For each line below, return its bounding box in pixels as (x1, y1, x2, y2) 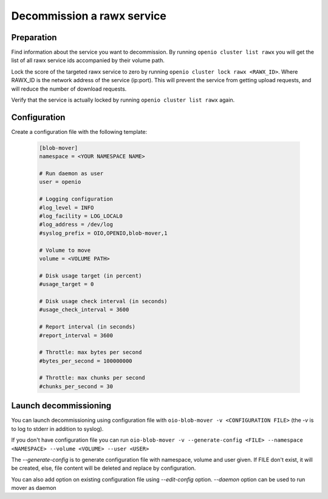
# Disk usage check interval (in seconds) (39, 298, 168, 304)
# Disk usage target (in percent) (39, 272, 142, 279)
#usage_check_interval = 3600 (39, 306, 129, 313)
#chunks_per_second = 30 (39, 383, 114, 389)
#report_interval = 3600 (39, 332, 114, 339)
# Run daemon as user (39, 170, 104, 177)
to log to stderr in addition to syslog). (11, 425, 104, 432)
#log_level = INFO (39, 204, 94, 211)
